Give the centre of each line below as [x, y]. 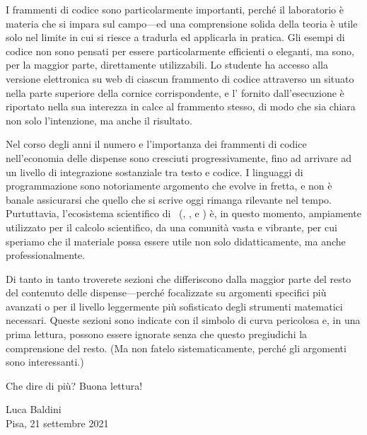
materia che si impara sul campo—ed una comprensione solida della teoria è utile [182, 23]
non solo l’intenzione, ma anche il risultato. [99, 120]
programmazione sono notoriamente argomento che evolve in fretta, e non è [169, 186]
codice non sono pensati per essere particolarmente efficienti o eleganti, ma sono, [180, 51]
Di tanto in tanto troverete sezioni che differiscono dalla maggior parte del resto [179, 278]
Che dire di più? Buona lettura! [74, 385]
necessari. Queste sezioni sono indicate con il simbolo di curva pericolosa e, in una [183, 320]
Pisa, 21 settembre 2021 [57, 423]
